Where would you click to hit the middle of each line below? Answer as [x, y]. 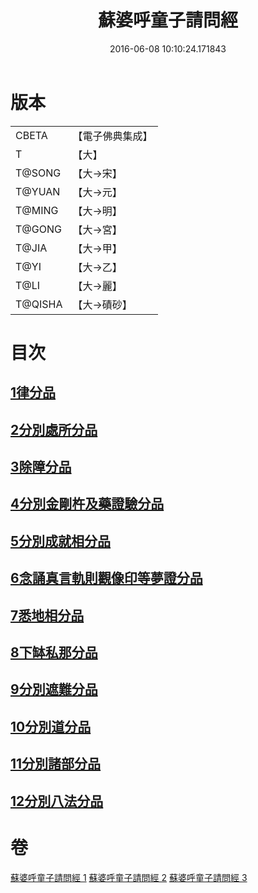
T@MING [37, 210]
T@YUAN [38, 191]
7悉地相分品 [47, 615]
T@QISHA [39, 304]
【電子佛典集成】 [112, 136]
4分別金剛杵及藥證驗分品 [87, 504]
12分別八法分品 [57, 801]
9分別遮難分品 [54, 689]
